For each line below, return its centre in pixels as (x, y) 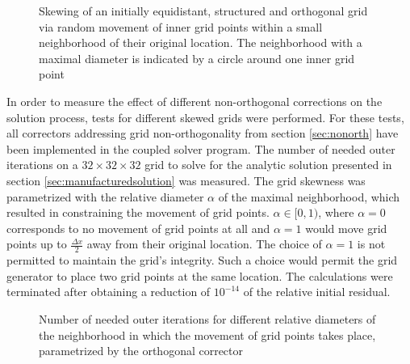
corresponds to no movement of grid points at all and (138, 228)
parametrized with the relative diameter (105, 196)
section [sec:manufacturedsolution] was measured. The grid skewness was (186, 180)
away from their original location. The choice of (204, 244)
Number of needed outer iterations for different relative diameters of (207, 318)
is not (371, 244)
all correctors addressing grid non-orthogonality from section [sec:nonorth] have (203, 133)
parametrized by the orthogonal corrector (141, 351)
